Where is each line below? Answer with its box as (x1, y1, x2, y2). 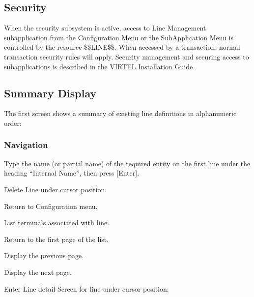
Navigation (4, 139, 48, 151)
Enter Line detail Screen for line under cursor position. (4, 283, 169, 294)
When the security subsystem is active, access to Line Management (4, 23, 206, 33)
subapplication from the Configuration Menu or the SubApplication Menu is (4, 32, 234, 42)
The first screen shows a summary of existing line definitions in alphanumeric (4, 108, 237, 119)
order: (4, 118, 22, 128)
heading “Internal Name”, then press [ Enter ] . (4, 168, 140, 178)
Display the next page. (4, 267, 72, 277)
